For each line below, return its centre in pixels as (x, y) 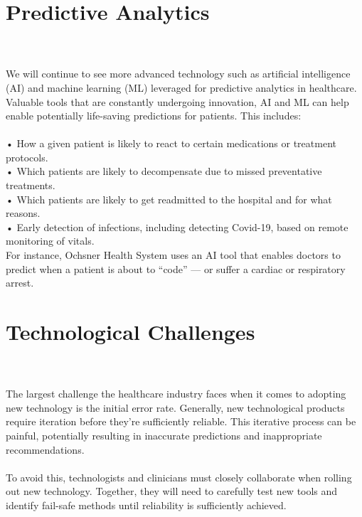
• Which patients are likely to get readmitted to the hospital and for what (169, 199)
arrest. (20, 283)
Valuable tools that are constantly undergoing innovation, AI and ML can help (177, 101)
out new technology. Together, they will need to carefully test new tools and (172, 491)
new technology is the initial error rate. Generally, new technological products (175, 407)
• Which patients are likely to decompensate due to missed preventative (164, 171)
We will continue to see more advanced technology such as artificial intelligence (178, 74)
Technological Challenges (131, 331)
